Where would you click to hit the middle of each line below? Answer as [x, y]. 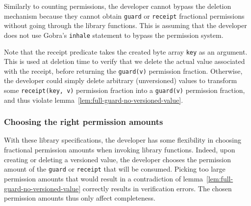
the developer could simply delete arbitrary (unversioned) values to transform [121, 80]
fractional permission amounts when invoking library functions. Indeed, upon [120, 150]
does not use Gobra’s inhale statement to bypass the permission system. [114, 35]
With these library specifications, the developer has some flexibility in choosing [123, 140]
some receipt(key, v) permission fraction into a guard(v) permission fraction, [125, 90]
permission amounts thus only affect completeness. [80, 198]
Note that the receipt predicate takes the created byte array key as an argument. [126, 51]
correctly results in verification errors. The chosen [157, 188]
